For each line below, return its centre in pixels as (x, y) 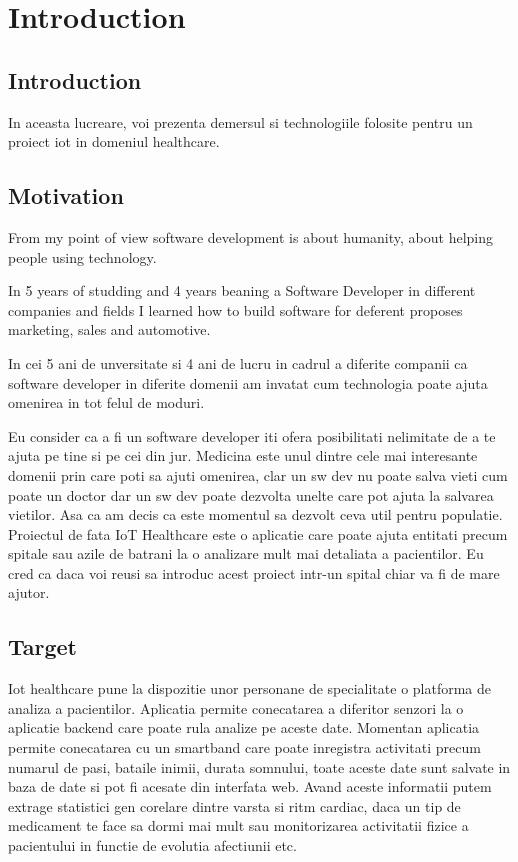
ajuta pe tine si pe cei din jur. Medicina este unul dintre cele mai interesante (243, 455)
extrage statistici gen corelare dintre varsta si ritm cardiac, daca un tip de (234, 805)
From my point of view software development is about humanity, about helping (251, 236)
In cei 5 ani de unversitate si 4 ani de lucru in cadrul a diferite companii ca (238, 362)
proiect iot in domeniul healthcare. (114, 141)
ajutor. (29, 592)
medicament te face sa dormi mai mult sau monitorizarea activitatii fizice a (238, 825)
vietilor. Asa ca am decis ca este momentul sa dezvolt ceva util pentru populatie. (255, 514)
